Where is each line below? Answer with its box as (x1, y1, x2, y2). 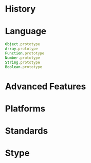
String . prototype (5, 60, 40, 65)
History (5, 3, 36, 15)
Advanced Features (5, 81, 86, 92)
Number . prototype (5, 55, 40, 60)
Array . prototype (5, 46, 38, 51)
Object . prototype (5, 42, 40, 47)
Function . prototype (5, 51, 45, 55)
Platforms (5, 103, 45, 114)
